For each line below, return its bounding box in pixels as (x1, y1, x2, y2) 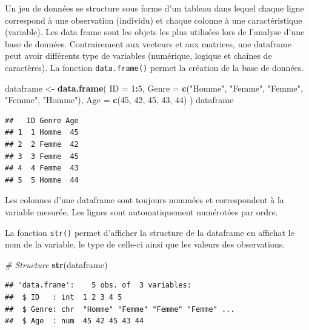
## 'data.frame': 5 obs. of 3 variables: (5, 281, 191, 290)
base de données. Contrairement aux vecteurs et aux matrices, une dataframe (5, 37, 291, 50)
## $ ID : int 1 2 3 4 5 (5, 293, 122, 301)
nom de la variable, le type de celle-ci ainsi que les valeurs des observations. (5, 238, 285, 251)
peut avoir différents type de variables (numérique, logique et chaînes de (5, 49, 272, 62)
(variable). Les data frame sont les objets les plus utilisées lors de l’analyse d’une (5, 25, 305, 38)
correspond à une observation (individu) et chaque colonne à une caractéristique (5, 13, 302, 26)
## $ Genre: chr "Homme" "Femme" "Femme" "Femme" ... (5, 305, 235, 314)
